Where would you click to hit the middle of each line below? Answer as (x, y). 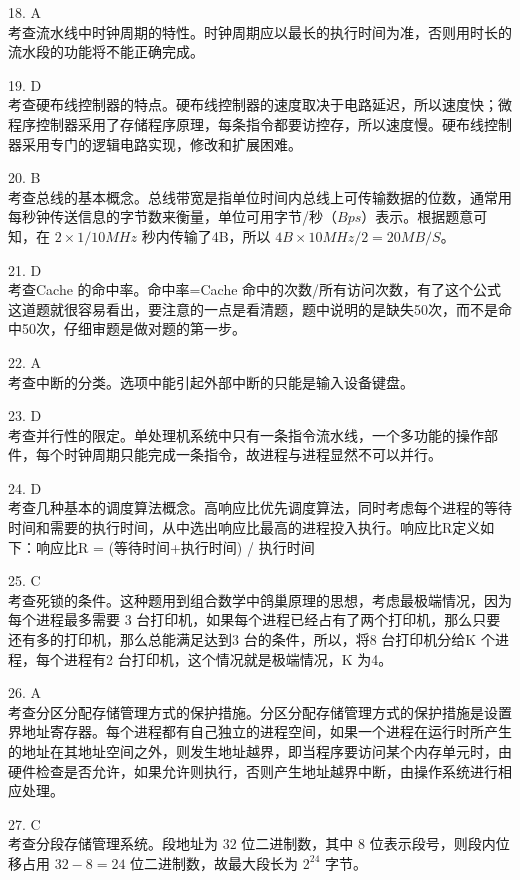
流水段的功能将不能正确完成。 (106, 51)
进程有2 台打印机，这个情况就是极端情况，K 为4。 (228, 658)
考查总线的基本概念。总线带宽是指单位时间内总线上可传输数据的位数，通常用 (260, 196)
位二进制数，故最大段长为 (214, 862)
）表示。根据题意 (417, 216)
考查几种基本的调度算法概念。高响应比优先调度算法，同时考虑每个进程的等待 (260, 507)
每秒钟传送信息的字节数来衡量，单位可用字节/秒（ (172, 216)
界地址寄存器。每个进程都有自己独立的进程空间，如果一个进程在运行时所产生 (260, 731)
